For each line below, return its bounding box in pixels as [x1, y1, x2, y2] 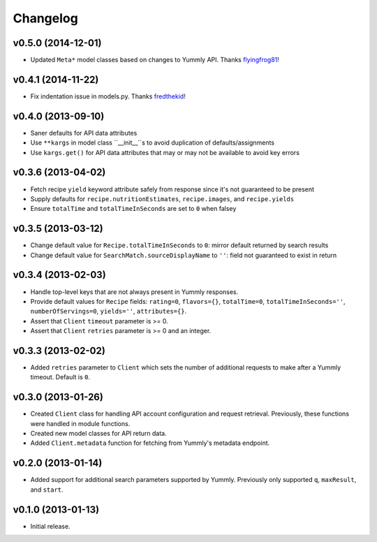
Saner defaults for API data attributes [30, 129, 138, 137]
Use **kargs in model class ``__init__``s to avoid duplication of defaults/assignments [30, 138, 275, 147]
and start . [30, 485, 64, 494]
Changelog [13, 10, 78, 26]
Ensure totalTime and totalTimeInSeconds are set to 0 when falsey [30, 205, 237, 213]
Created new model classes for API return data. [30, 430, 167, 438]
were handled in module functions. [30, 419, 131, 427]
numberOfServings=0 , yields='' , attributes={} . [30, 307, 187, 316]
